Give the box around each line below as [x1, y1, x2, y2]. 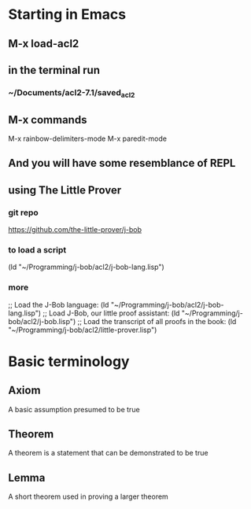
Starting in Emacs [8, 6, 127, 24]
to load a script [8, 244, 67, 255]
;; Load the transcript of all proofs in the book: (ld [77, 316, 237, 326]
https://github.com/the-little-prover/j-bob [8, 225, 142, 234]
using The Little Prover [8, 183, 122, 197]
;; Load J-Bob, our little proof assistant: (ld [42, 308, 180, 318]
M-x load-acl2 [8, 37, 79, 50]
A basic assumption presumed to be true [8, 404, 140, 414]
